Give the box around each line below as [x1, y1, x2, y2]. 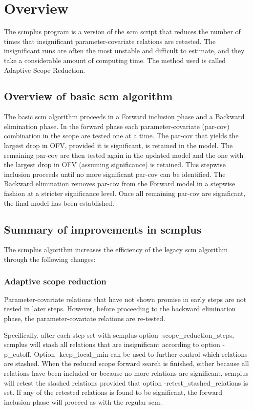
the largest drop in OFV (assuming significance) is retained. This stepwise [4, 159, 226, 170]
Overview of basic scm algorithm [4, 88, 173, 104]
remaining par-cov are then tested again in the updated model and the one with [4, 150, 244, 160]
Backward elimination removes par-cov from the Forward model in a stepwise [4, 178, 235, 189]
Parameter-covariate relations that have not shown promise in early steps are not [4, 294, 247, 304]
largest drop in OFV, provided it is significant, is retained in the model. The [4, 140, 233, 151]
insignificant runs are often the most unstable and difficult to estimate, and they [4, 45, 245, 56]
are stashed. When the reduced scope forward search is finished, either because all [4, 358, 249, 368]
